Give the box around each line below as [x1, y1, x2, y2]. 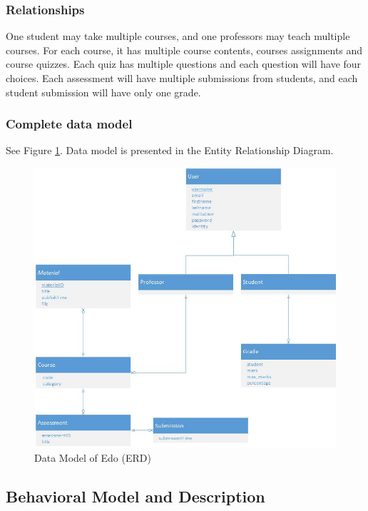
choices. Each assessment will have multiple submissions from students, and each [6, 71, 358, 85]
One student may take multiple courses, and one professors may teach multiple [6, 29, 350, 44]
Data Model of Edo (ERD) [34, 450, 151, 465]
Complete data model [6, 115, 133, 133]
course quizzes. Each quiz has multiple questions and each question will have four [6, 56, 362, 71]
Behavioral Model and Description [6, 485, 265, 507]
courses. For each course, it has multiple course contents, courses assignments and [6, 42, 363, 57]
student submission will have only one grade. [6, 84, 201, 99]
